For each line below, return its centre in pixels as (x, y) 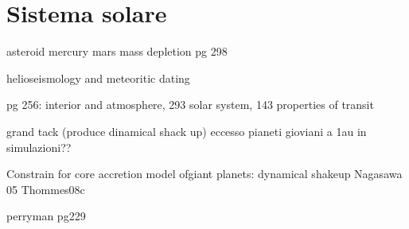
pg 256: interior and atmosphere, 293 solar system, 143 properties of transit (190, 105)
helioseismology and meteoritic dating (98, 78)
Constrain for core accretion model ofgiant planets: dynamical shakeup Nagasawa (204, 174)
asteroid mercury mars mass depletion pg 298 (117, 51)
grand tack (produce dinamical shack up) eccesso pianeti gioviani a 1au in (187, 131)
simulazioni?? (39, 147)
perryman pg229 (46, 216)
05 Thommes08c (46, 189)
